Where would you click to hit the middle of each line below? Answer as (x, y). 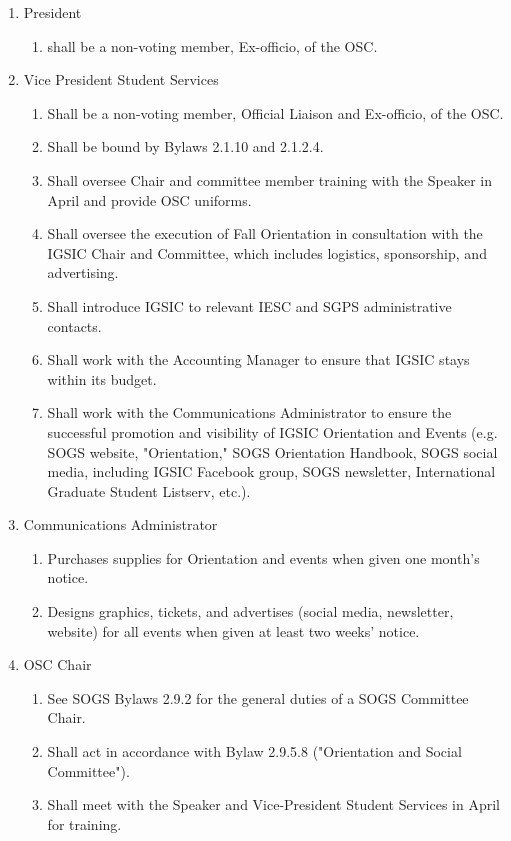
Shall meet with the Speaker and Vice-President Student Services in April (274, 804)
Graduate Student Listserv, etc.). (149, 490)
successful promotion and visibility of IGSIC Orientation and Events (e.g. (272, 431)
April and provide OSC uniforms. (149, 199)
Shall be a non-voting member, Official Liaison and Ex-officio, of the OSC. (275, 112)
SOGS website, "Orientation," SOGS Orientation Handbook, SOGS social (272, 451)
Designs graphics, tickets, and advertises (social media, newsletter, (250, 611)
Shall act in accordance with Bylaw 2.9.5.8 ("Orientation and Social (254, 751)
